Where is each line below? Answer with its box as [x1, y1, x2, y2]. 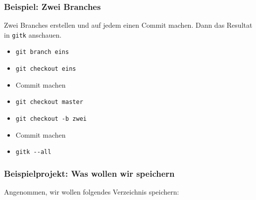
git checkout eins [15, 65, 76, 73]
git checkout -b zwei [15, 115, 87, 123]
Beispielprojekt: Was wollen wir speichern [4, 167, 175, 179]
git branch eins [15, 49, 69, 56]
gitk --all [15, 149, 51, 156]
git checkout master [15, 99, 83, 106]
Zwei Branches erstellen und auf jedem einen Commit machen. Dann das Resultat [4, 20, 253, 30]
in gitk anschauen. [4, 29, 62, 40]
